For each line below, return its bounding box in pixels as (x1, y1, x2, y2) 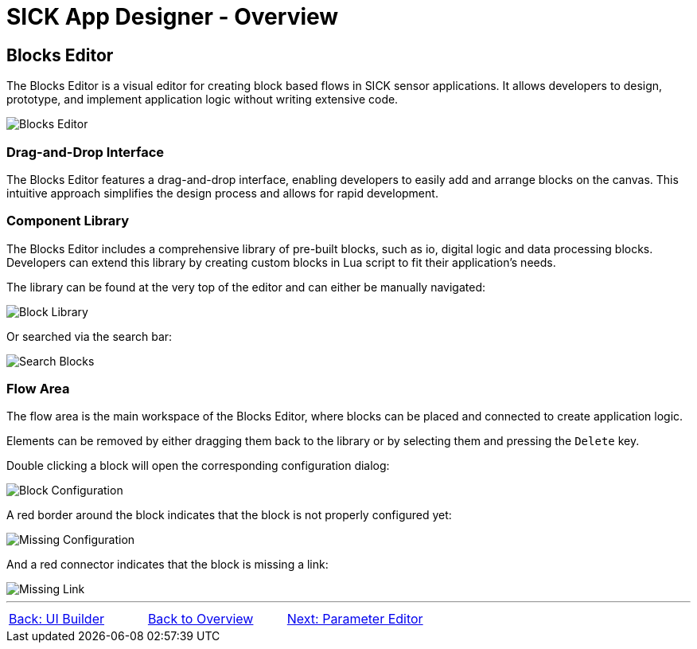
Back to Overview (147, 611, 254, 627)
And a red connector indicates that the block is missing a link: (6, 557, 329, 572)
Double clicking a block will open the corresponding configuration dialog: (6, 459, 390, 473)
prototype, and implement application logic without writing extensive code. (6, 92, 399, 107)
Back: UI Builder (9, 611, 105, 627)
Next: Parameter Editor (286, 611, 423, 627)
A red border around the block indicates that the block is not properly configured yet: (6, 508, 452, 522)
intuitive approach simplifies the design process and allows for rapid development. (6, 186, 438, 200)
